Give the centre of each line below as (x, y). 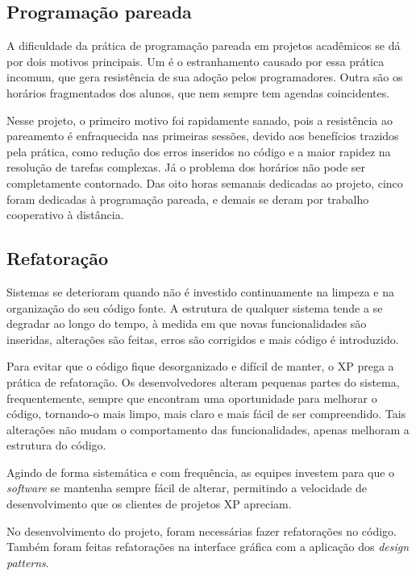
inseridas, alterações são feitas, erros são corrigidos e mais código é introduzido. (203, 339)
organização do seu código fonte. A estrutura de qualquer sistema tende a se (195, 307)
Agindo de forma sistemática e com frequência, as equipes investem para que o (201, 472)
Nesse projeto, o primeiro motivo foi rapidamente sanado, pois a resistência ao (200, 120)
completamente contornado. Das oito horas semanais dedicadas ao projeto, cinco (205, 182)
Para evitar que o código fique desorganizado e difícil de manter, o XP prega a (200, 366)
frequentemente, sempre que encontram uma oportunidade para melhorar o (192, 398)
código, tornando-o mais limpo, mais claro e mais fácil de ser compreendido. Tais (206, 414)
